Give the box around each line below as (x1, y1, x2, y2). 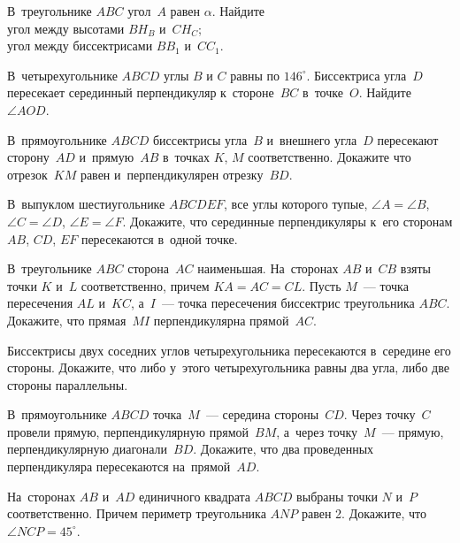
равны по (230, 65, 280, 84)
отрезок (7, 164, 48, 183)
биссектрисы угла (152, 130, 248, 149)
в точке (303, 83, 343, 102)
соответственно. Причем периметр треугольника (7, 504, 266, 523)
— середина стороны (205, 405, 319, 424)
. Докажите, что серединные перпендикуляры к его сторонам (122, 211, 453, 230)
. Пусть (302, 276, 341, 294)
